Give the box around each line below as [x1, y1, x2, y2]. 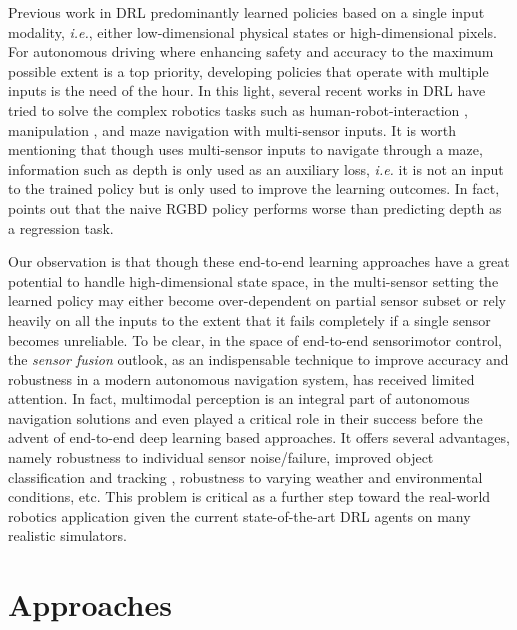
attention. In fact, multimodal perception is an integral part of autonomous [8, 388, 470, 409]
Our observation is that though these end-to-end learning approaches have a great [8, 251, 510, 272]
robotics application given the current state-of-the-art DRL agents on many [8, 505, 471, 526]
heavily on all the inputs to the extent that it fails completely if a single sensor [8, 309, 491, 330]
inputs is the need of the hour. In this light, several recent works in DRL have [8, 80, 486, 101]
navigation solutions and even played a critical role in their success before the [8, 407, 483, 428]
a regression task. [8, 217, 114, 238]
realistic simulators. [8, 525, 127, 546]
